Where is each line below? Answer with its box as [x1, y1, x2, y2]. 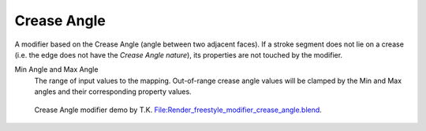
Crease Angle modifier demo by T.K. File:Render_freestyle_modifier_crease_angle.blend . [34, 105, 323, 114]
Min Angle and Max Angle [14, 65, 99, 74]
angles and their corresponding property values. [34, 87, 192, 96]
